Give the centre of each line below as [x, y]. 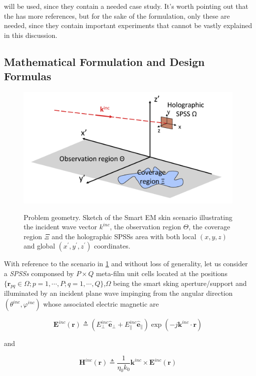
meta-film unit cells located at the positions [161, 273]
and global [39, 246]
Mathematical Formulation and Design [104, 61]
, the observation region [145, 227]
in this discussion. [31, 35]
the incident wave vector [60, 227]
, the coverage [209, 227]
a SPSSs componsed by [39, 273]
